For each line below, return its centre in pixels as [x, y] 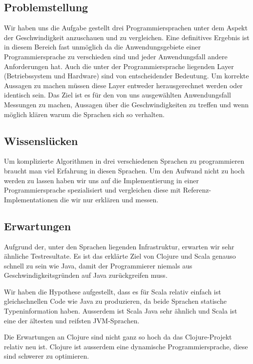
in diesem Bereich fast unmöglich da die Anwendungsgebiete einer [102, 47]
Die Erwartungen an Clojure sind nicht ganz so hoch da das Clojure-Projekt [118, 337]
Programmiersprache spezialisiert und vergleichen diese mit [92, 190]
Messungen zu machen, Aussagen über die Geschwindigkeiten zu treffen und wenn [126, 104]
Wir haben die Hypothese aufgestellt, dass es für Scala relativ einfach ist [113, 291]
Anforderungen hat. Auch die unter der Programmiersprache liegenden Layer [119, 66]
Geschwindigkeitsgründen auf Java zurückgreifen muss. [86, 275]
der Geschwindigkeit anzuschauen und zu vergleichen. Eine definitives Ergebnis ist [127, 37]
